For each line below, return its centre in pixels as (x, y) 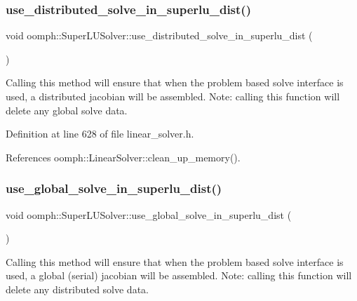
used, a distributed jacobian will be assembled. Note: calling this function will (173, 96)
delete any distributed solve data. (77, 289)
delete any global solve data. (67, 110)
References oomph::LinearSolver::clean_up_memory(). (123, 157)
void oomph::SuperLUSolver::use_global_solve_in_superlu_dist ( (149, 214)
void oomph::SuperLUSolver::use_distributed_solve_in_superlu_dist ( (159, 35)
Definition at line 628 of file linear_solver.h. (100, 134)
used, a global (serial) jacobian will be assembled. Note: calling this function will (179, 275)
